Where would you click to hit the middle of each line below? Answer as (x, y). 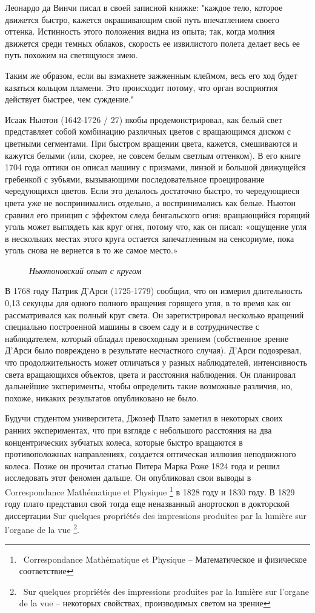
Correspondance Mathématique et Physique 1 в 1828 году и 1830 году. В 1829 (150, 491)
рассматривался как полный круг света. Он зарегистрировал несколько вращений (154, 314)
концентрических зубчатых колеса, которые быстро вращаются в (124, 442)
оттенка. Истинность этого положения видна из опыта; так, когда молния (140, 31)
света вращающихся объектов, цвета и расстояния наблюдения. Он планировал (151, 374)
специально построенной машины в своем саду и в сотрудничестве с (132, 327)
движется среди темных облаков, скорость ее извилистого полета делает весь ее (152, 43)
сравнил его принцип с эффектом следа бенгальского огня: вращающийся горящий (157, 214)
